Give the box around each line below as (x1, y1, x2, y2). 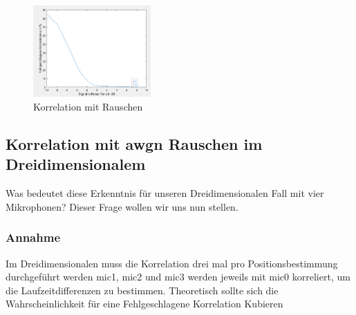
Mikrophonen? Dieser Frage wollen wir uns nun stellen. (6, 199, 238, 213)
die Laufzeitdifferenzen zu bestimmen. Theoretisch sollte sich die (6, 283, 279, 297)
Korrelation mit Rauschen (33, 99, 143, 113)
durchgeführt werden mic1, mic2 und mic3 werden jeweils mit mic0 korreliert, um (6, 269, 350, 284)
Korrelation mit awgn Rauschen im (6, 133, 263, 154)
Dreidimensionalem (6, 153, 146, 175)
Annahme (6, 229, 61, 246)
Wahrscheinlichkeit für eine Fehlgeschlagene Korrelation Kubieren (6, 296, 283, 311)
